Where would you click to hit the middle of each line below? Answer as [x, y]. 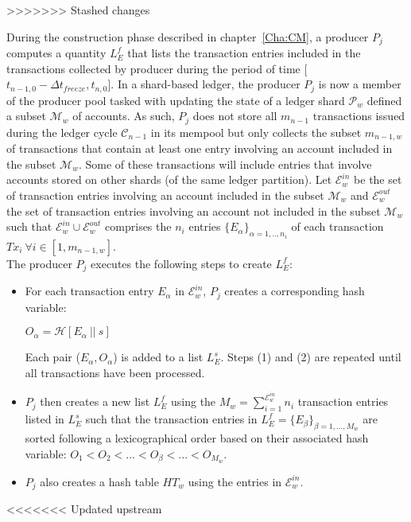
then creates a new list [95, 401]
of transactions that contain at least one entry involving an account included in [200, 148]
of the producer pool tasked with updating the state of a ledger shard [176, 100]
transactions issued [359, 116]
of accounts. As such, [124, 116]
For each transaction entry [89, 291]
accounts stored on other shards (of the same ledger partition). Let [169, 179]
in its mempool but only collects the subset [256, 132]
